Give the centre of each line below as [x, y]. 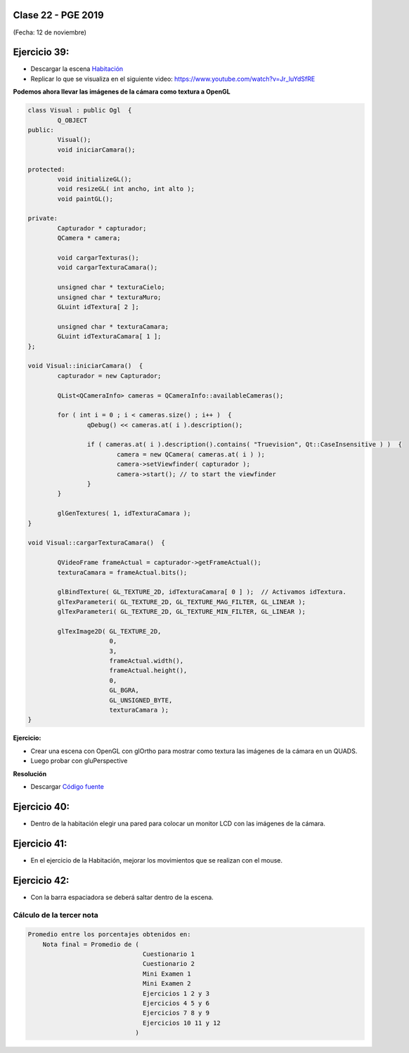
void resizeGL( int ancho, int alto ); [126, 189]
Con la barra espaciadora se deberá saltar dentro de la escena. [122, 897]
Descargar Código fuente [67, 786]
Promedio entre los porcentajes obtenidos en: [109, 935]
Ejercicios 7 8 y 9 [176, 1013]
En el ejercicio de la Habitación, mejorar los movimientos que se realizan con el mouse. [156, 860]
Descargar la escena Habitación [77, 69]
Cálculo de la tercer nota [56, 915]
